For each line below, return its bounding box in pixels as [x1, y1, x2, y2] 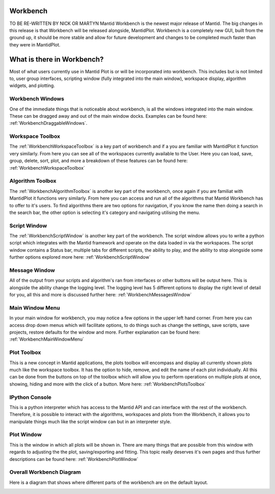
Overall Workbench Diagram [9, 469, 81, 476]
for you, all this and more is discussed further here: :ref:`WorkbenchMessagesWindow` [9, 292, 192, 298]
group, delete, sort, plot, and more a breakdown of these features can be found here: [9, 158, 188, 164]
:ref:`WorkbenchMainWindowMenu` [9, 336, 84, 342]
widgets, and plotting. [9, 83, 56, 89]
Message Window [9, 267, 56, 273]
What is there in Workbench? [9, 55, 104, 64]
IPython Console [9, 394, 52, 401]
